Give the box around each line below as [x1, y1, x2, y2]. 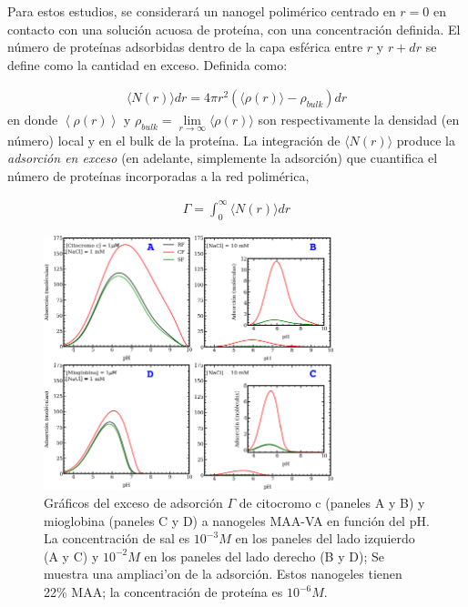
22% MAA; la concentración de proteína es [44, 582, 283, 602]
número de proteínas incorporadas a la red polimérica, [7, 166, 310, 185]
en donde [7, 110, 58, 129]
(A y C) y [44, 546, 99, 565]
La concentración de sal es [44, 529, 190, 548]
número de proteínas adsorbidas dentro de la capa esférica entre [7, 37, 363, 56]
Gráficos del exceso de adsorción [44, 493, 223, 512]
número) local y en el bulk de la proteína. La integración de [7, 130, 341, 149]
